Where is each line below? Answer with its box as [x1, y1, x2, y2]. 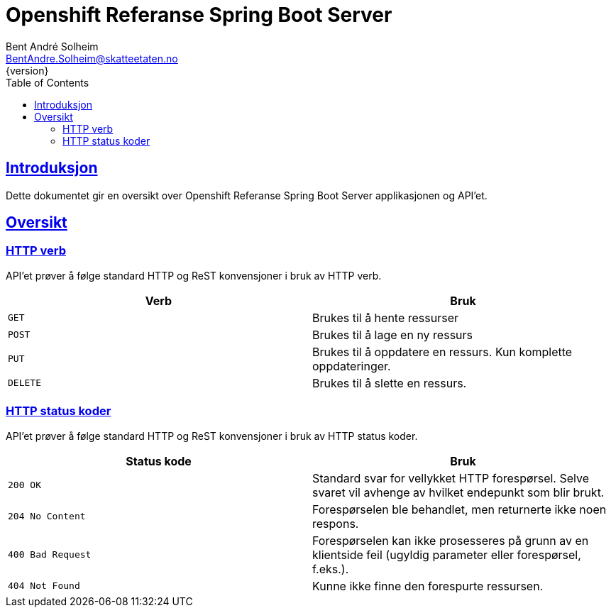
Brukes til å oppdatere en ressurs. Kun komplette [312, 344, 573, 359]
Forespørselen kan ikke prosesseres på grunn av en [312, 533, 589, 548]
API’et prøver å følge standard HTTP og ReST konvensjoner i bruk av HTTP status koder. [6, 429, 418, 442]
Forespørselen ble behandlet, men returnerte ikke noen [312, 502, 607, 517]
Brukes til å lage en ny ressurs [312, 327, 473, 342]
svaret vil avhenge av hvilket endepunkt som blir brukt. [312, 485, 605, 499]
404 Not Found [8, 580, 80, 592]
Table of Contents [6, 76, 89, 89]
